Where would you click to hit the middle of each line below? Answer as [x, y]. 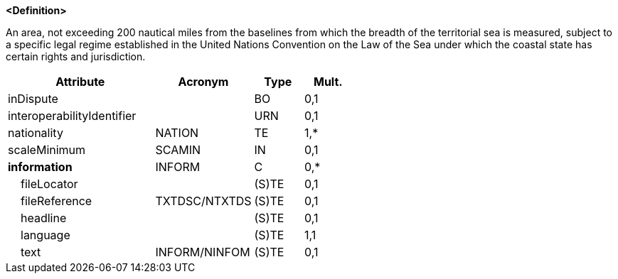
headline [44, 218]
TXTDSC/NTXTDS [203, 201]
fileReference [57, 201]
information [40, 167]
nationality [36, 133]
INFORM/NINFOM [203, 252]
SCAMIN [178, 150]
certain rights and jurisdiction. [76, 56]
